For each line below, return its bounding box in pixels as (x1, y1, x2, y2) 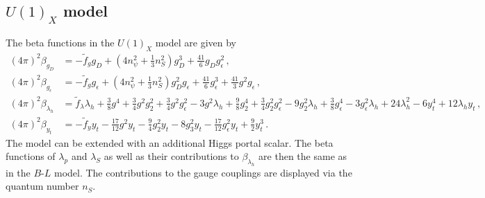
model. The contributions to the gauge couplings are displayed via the (54, 165, 352, 179)
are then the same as (258, 149, 347, 163)
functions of (6, 149, 56, 163)
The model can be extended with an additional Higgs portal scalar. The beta (6, 135, 334, 150)
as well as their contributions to (104, 149, 239, 163)
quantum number (6, 179, 79, 193)
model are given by (155, 35, 237, 49)
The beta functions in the (6, 35, 115, 49)
